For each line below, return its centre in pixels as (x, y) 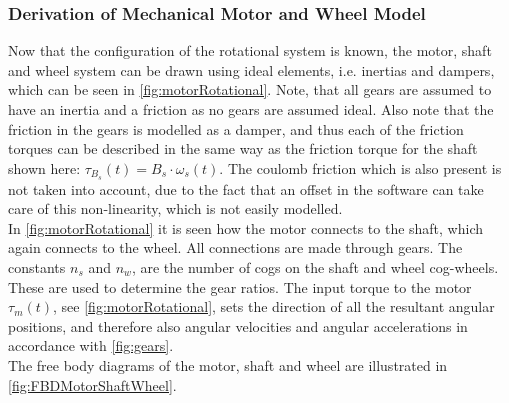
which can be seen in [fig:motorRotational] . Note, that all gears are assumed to (250, 89)
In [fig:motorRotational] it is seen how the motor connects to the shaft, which (246, 227)
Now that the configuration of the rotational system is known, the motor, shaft (250, 50)
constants (37, 267)
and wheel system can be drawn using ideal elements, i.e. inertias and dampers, (251, 69)
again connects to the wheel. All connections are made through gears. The (235, 247)
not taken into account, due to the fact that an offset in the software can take (246, 188)
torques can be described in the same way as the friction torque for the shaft (243, 148)
